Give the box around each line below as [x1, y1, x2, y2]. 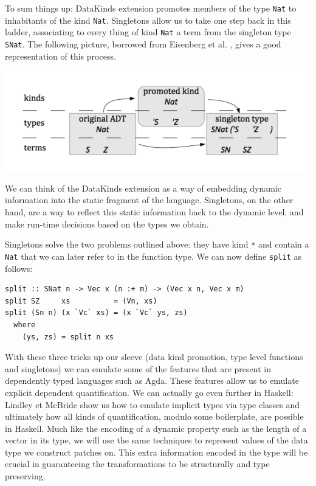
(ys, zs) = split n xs [22, 332, 114, 341]
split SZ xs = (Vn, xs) [5, 296, 157, 305]
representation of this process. [5, 49, 116, 62]
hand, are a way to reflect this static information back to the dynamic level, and [5, 206, 304, 218]
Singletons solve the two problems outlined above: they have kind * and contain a [5, 238, 309, 251]
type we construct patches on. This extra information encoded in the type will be [5, 445, 308, 458]
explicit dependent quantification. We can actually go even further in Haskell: [5, 386, 294, 398]
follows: [5, 262, 33, 274]
